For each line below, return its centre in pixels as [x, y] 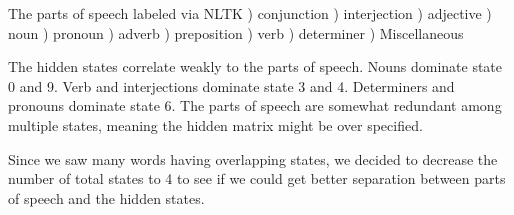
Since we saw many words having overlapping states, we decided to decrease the [253, 158]
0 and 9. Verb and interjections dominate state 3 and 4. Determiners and [231, 85]
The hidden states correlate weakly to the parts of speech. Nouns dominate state [255, 66]
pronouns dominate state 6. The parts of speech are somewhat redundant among [255, 105]
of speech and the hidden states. [106, 197]
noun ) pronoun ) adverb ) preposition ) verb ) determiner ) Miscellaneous [236, 32]
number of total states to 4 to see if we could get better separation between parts [257, 178]
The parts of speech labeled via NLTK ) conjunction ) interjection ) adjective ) [250, 13]
